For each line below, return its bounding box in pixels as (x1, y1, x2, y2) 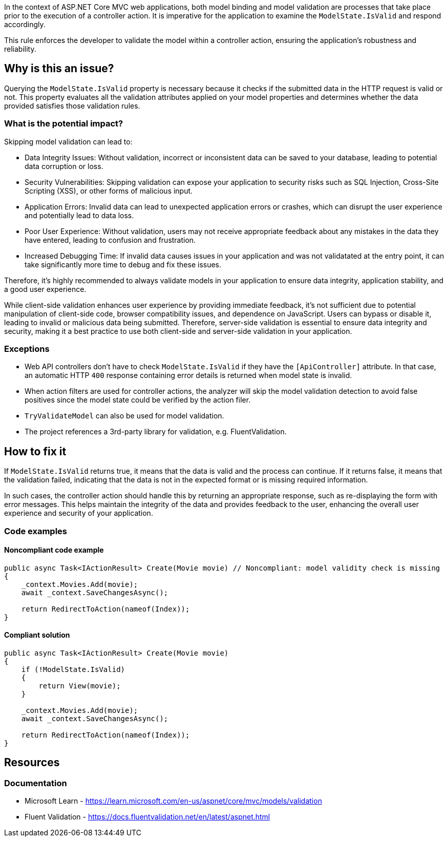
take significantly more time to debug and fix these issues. (25, 260, 222, 269)
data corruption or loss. (25, 161, 103, 171)
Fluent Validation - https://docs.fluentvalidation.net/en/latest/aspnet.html (25, 812, 270, 822)
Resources (4, 756, 60, 769)
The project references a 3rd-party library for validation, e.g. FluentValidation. (25, 427, 287, 436)
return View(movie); (38, 682, 121, 690)
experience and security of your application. (4, 509, 153, 518)
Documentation (4, 777, 67, 788)
